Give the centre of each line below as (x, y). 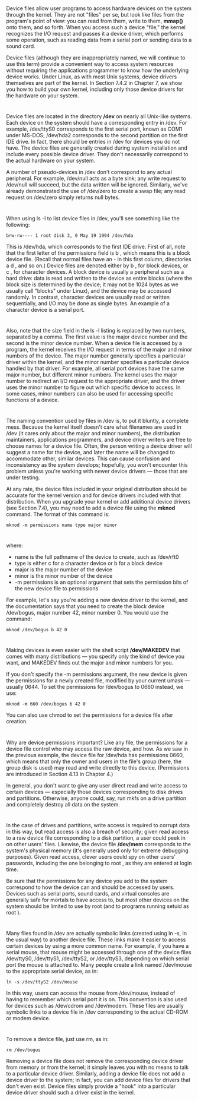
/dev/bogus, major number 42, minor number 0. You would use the (87, 613)
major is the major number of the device (63, 570)
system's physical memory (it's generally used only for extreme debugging (98, 850)
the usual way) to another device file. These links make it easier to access (96, 939)
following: (18, 224)
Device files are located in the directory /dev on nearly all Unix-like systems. (99, 116)
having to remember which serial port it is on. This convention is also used (97, 999)
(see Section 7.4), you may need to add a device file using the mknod (91, 508)
